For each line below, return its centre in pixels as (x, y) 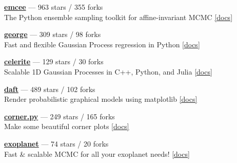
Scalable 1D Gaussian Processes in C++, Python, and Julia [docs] (108, 71)
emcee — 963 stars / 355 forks (54, 7)
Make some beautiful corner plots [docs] (67, 126)
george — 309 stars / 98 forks (53, 34)
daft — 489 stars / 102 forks (50, 89)
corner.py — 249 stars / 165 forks (60, 116)
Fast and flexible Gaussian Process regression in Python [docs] (102, 44)
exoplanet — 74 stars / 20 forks (56, 143)
